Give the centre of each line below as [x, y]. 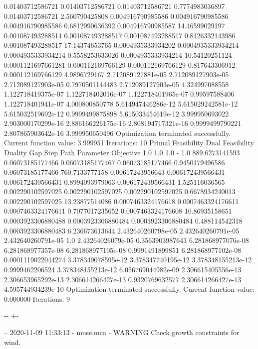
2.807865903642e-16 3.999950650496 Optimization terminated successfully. [118, 133]
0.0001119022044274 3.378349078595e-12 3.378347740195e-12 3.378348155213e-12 [128, 260]
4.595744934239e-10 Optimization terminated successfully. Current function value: [129, 289]
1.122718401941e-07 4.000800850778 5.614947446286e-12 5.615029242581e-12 [121, 103]
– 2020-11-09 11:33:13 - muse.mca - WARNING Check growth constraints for [122, 332]
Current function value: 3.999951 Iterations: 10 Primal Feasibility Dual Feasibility [129, 143]
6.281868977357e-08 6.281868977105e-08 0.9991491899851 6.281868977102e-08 [123, 250]
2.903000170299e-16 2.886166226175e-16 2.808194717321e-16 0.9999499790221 [123, 123]
